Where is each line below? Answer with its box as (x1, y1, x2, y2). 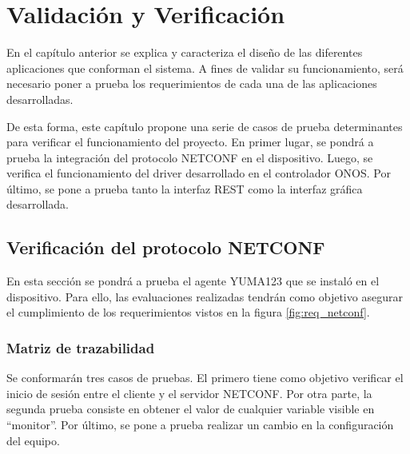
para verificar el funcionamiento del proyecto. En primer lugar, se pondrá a (6, 133, 374, 150)
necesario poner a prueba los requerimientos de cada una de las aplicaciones (6, 75, 377, 92)
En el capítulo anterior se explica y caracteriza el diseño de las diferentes (6, 44, 363, 61)
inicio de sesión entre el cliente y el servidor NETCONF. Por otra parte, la (6, 384, 372, 401)
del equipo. (6, 432, 60, 448)
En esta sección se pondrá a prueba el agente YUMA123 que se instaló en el (6, 273, 380, 289)
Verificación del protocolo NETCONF (6, 235, 325, 260)
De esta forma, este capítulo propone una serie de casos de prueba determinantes (6, 117, 403, 134)
